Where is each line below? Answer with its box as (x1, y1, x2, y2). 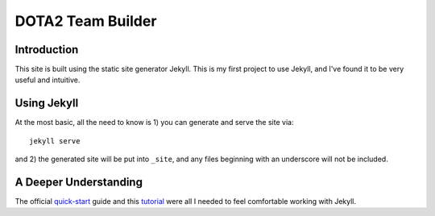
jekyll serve (29, 136, 81, 145)
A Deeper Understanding (14, 175, 143, 189)
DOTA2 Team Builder (14, 12, 157, 30)
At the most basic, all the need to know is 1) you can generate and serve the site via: (14, 118, 294, 127)
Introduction (14, 43, 79, 56)
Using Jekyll (14, 97, 79, 110)
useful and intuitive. (14, 75, 81, 85)
